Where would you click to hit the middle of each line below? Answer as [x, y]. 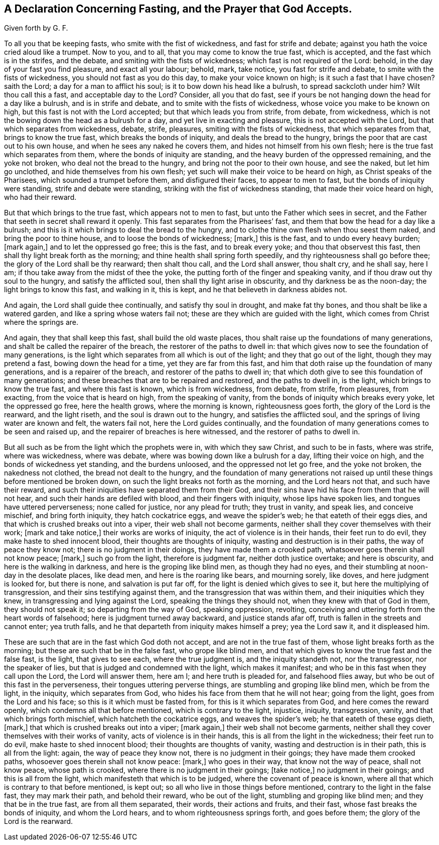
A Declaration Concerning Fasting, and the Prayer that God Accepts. [178, 9]
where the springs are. [41, 322]
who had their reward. [40, 197]
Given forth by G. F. [36, 28]
